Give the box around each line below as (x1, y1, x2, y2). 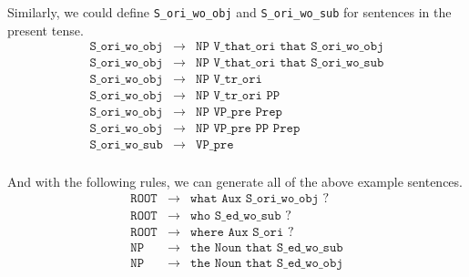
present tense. (7, 20, 84, 39)
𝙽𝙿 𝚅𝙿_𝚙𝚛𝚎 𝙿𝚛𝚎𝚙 (196, 106, 282, 119)
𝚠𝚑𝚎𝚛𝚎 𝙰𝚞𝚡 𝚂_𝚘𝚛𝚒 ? (190, 226, 294, 240)
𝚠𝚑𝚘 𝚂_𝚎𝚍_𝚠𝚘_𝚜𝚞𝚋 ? (190, 210, 291, 223)
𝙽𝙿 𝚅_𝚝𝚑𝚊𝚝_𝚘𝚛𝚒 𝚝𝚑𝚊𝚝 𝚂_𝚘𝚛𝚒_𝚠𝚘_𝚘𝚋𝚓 (196, 40, 384, 54)
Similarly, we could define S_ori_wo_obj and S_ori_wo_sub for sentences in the (7, 3, 452, 21)
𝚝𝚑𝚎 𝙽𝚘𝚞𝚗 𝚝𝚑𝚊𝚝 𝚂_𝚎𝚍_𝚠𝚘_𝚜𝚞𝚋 (190, 241, 343, 255)
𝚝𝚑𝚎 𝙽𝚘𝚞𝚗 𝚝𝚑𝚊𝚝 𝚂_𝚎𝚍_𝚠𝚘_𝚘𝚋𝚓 (190, 257, 343, 271)
